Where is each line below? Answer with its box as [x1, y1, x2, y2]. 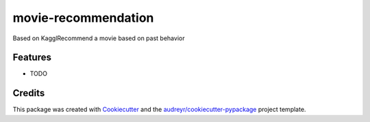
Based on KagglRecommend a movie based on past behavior [12, 34, 185, 42]
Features [12, 52, 51, 63]
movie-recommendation [12, 10, 154, 25]
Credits [12, 87, 45, 99]
